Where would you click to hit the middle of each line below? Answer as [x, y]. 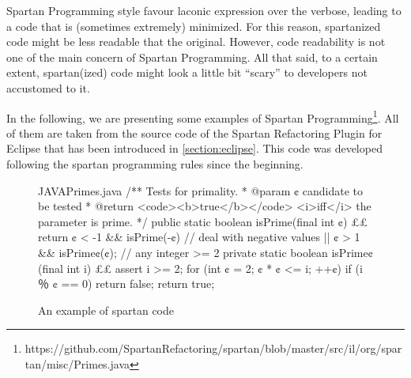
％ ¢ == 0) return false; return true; [126, 283]
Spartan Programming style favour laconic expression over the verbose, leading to [204, 10]
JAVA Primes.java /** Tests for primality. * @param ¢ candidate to [201, 190]
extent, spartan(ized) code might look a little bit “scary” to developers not [187, 72]
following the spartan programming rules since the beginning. [155, 164]
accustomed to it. [48, 87]
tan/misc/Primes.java [77, 363]
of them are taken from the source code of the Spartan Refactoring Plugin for [194, 132]
